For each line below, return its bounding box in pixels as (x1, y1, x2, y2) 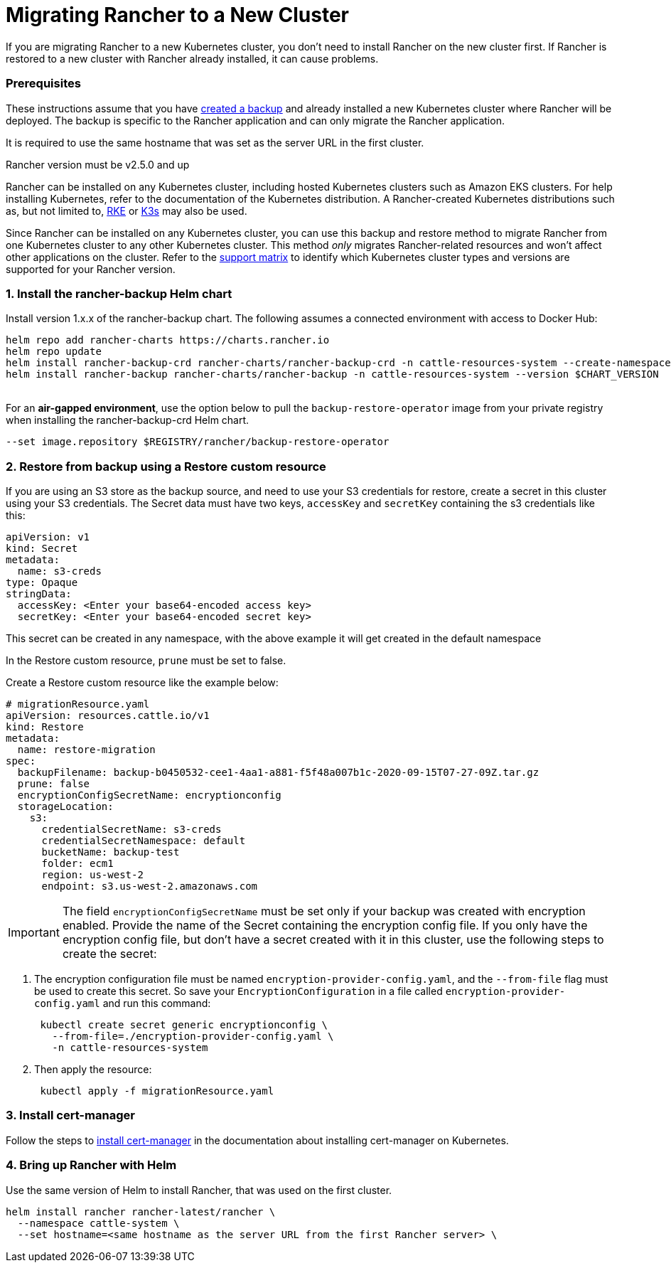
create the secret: (62, 947, 157, 961)
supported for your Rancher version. (6, 262, 176, 275)
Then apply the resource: (34, 1063, 152, 1075)
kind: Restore (6, 721, 84, 732)
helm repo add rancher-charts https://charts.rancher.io (6, 334, 330, 346)
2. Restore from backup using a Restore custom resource (6, 459, 326, 474)
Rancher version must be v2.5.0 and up (6, 158, 190, 171)
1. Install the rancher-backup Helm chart (6, 286, 232, 301)
